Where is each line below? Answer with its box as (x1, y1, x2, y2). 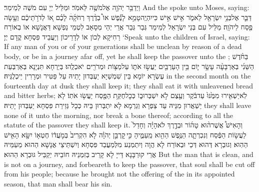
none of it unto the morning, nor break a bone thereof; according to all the (4, 109, 233, 120)
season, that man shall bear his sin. (4, 178, 112, 188)
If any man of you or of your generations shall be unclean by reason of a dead (4, 41, 242, 51)
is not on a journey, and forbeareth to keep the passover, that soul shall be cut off (4, 158, 255, 169)
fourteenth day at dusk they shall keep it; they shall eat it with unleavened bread (4, 80, 253, 90)
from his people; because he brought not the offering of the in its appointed (4, 168, 235, 179)
